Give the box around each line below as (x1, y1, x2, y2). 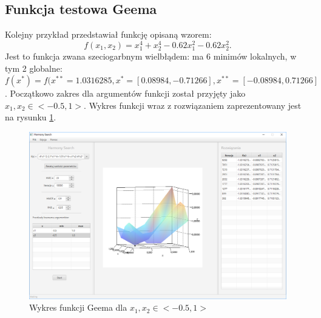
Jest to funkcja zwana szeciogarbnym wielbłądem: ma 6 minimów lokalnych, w (5, 50, 297, 63)
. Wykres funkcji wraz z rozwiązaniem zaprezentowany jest (84, 99, 302, 111)
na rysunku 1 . (5, 111, 56, 123)
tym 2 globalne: (5, 61, 63, 74)
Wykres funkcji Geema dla (29, 301, 127, 314)
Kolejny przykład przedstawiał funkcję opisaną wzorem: (5, 28, 212, 41)
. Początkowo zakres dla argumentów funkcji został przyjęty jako (5, 87, 246, 100)
